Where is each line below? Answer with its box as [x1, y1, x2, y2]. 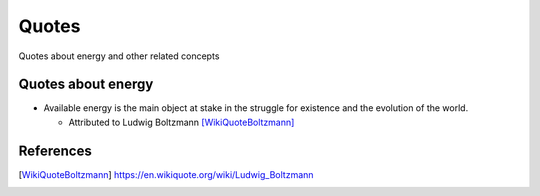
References [18, 142, 92, 159]
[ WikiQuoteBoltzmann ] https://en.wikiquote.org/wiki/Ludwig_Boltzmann [18, 168, 314, 180]
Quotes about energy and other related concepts [18, 50, 220, 62]
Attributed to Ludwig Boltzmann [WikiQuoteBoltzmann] [68, 116, 295, 128]
